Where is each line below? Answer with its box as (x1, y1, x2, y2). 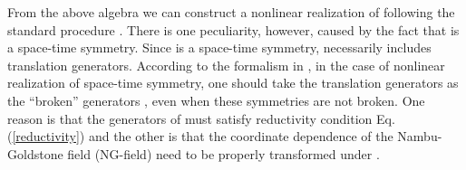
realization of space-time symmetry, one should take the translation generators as (7, 73, 459, 92)
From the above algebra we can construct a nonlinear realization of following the (7, 3, 455, 21)
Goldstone (7, 144, 63, 163)
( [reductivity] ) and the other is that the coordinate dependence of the (7, 127, 393, 146)
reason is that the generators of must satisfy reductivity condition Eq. (7, 109, 395, 127)
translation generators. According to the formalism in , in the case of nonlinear (7, 55, 445, 74)
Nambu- (397, 127, 442, 146)
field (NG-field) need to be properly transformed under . (67, 144, 380, 163)
